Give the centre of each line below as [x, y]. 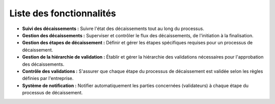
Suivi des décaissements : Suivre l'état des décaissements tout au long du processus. [113, 29]
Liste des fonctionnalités [63, 13]
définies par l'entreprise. [48, 79]
